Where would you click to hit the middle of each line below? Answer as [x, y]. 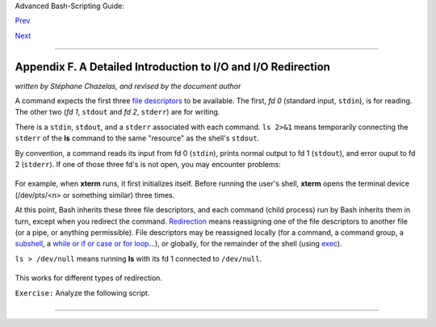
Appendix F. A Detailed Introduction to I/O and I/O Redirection [173, 67]
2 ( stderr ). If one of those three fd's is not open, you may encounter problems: [148, 165]
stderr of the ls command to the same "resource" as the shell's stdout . [137, 138]
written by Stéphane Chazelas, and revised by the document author [128, 86]
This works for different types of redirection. [89, 278]
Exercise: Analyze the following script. [82, 293]
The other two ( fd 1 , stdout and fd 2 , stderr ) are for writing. [117, 112]
